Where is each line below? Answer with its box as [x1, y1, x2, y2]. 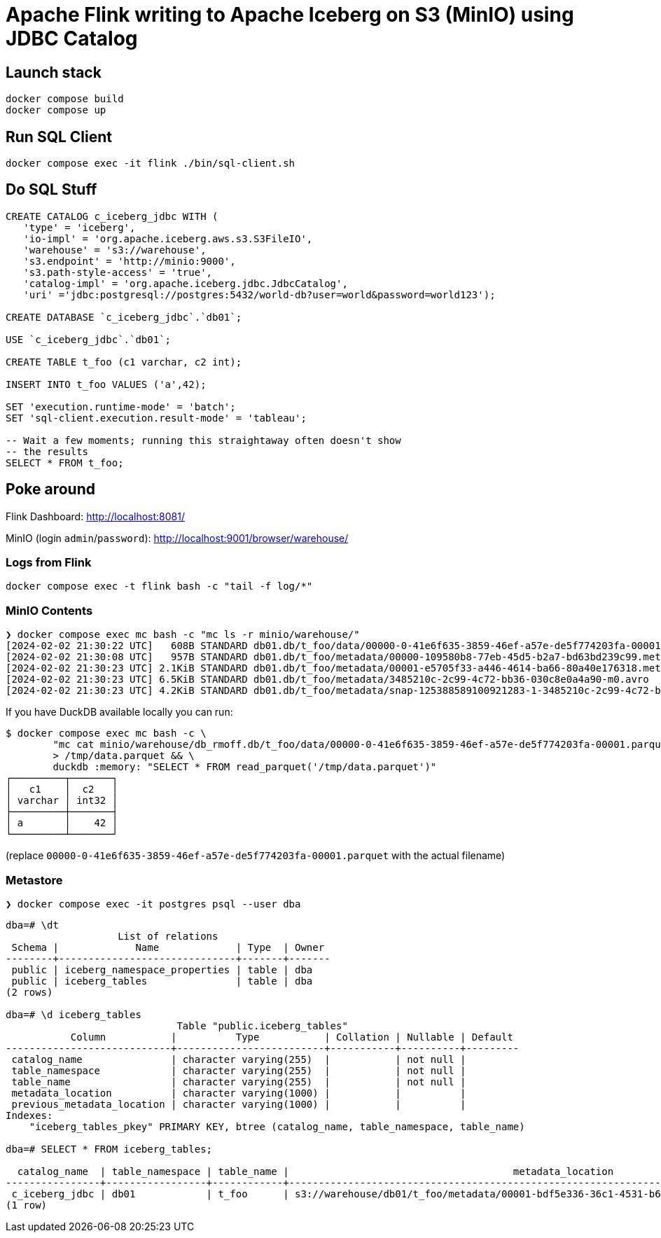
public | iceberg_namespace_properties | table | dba [11, 964, 313, 975]
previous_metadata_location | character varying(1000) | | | [11, 1098, 466, 1110]
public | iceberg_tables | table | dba [11, 975, 313, 987]
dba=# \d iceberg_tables [6, 1008, 141, 1020]
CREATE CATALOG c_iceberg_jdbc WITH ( [6, 210, 218, 222]
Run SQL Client [6, 127, 113, 146]
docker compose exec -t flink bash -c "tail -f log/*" [6, 580, 313, 592]
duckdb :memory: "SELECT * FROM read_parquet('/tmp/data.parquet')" [53, 761, 437, 773]
